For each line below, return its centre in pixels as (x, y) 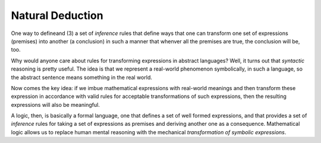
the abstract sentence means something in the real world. (82, 77)
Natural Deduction (57, 15)
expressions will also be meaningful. (56, 104)
